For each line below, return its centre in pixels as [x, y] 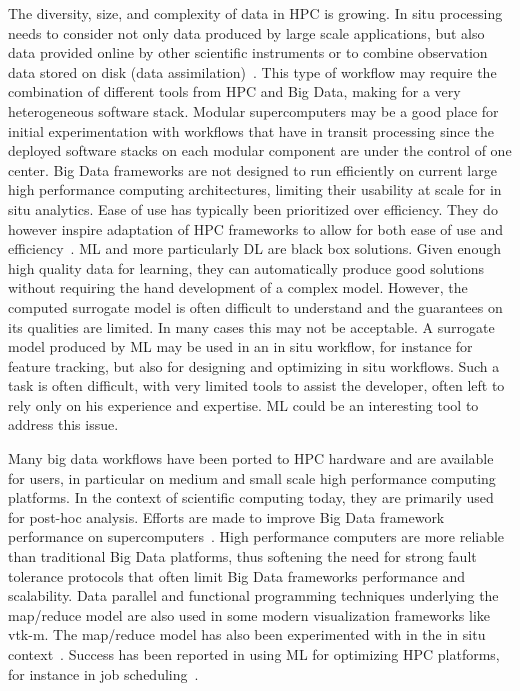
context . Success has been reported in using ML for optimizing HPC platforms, [254, 654]
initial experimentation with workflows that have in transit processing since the [251, 130]
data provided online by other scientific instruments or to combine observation [248, 52]
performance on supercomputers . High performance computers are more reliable [256, 536]
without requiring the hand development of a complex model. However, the [238, 287]
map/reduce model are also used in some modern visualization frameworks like [249, 614]
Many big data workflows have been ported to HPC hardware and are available [251, 458]
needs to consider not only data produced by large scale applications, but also [246, 32]
